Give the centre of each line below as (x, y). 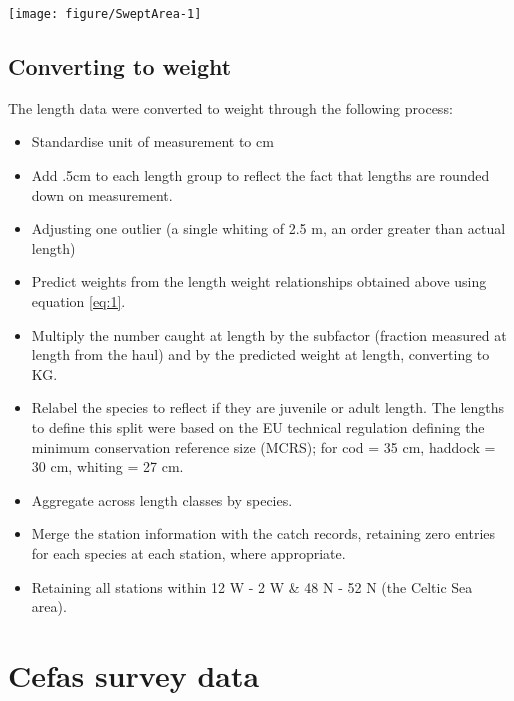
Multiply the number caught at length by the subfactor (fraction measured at (269, 334)
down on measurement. (102, 194)
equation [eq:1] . (78, 301)
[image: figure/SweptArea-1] (105, 14)
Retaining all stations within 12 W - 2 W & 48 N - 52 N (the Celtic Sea (252, 586)
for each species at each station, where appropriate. (188, 552)
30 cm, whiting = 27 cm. (107, 466)
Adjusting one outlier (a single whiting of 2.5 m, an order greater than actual (268, 228)
